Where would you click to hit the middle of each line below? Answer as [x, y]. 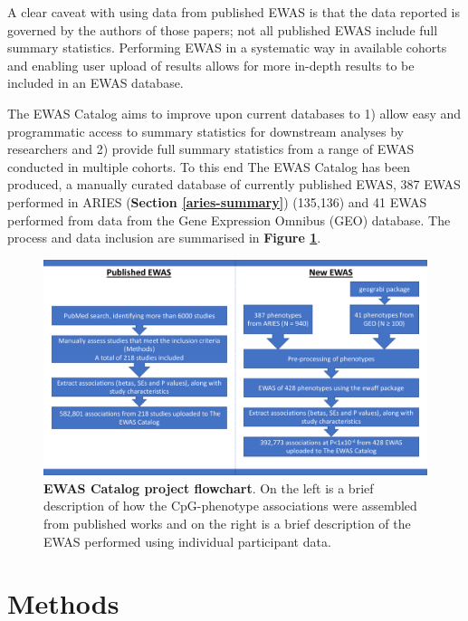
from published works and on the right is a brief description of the [227, 523]
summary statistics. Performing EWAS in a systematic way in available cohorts [227, 48]
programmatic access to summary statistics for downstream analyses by [205, 131]
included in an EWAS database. [96, 83]
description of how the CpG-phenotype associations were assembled [230, 506]
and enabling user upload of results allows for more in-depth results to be [211, 65]
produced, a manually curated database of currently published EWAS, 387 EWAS [234, 184]
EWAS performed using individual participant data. [187, 541]
